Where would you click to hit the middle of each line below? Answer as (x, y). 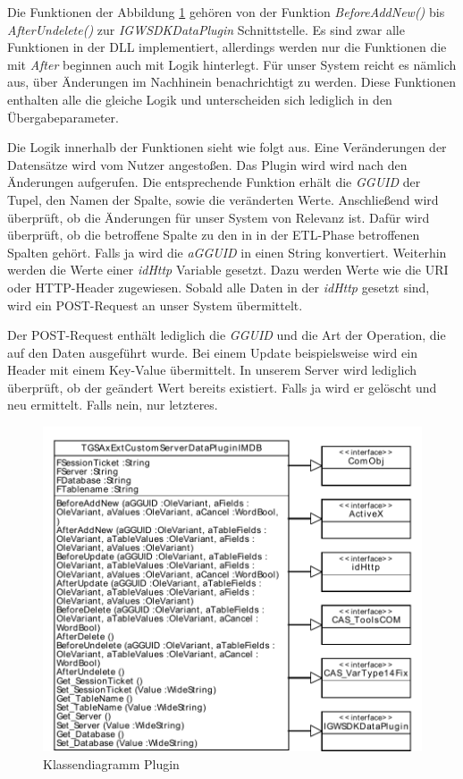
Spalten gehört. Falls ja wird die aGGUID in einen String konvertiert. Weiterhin (227, 252)
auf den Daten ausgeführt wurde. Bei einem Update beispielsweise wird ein (212, 352)
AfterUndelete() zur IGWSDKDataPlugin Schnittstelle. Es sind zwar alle (206, 29)
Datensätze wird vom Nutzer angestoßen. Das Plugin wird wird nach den (207, 164)
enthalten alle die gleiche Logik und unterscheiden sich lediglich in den (200, 99)
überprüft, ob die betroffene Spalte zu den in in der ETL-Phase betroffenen (214, 235)
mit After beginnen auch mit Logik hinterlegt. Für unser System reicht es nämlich (232, 64)
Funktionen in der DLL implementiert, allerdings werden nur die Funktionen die (227, 47)
